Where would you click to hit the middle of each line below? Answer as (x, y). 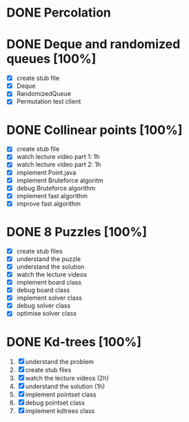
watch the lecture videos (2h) (67, 378)
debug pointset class (55, 403)
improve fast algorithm (48, 203)
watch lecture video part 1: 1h (58, 157)
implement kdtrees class (60, 411)
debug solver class (43, 306)
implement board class (49, 282)
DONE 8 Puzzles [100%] (77, 232)
